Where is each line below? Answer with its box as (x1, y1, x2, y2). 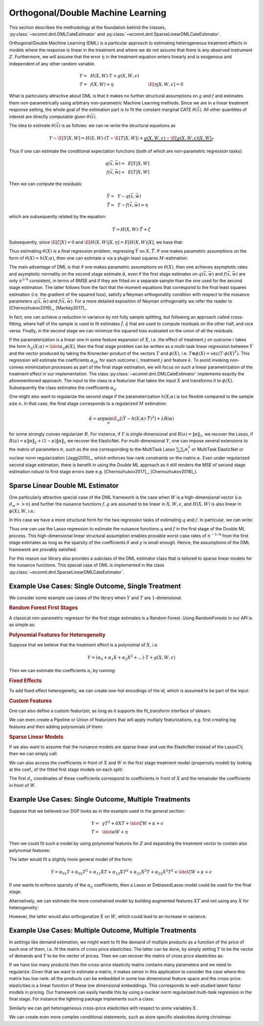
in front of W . (9, 782, 36, 788)
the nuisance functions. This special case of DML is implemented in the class (9, 562, 165, 568)
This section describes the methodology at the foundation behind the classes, (9, 24, 166, 30)
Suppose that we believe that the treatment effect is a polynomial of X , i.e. (9, 642, 159, 648)
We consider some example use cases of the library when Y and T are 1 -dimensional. (9, 594, 182, 601)
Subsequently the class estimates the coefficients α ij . (9, 384, 117, 392)
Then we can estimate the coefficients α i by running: (9, 667, 116, 675)
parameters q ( (9, 298, 39, 304)
